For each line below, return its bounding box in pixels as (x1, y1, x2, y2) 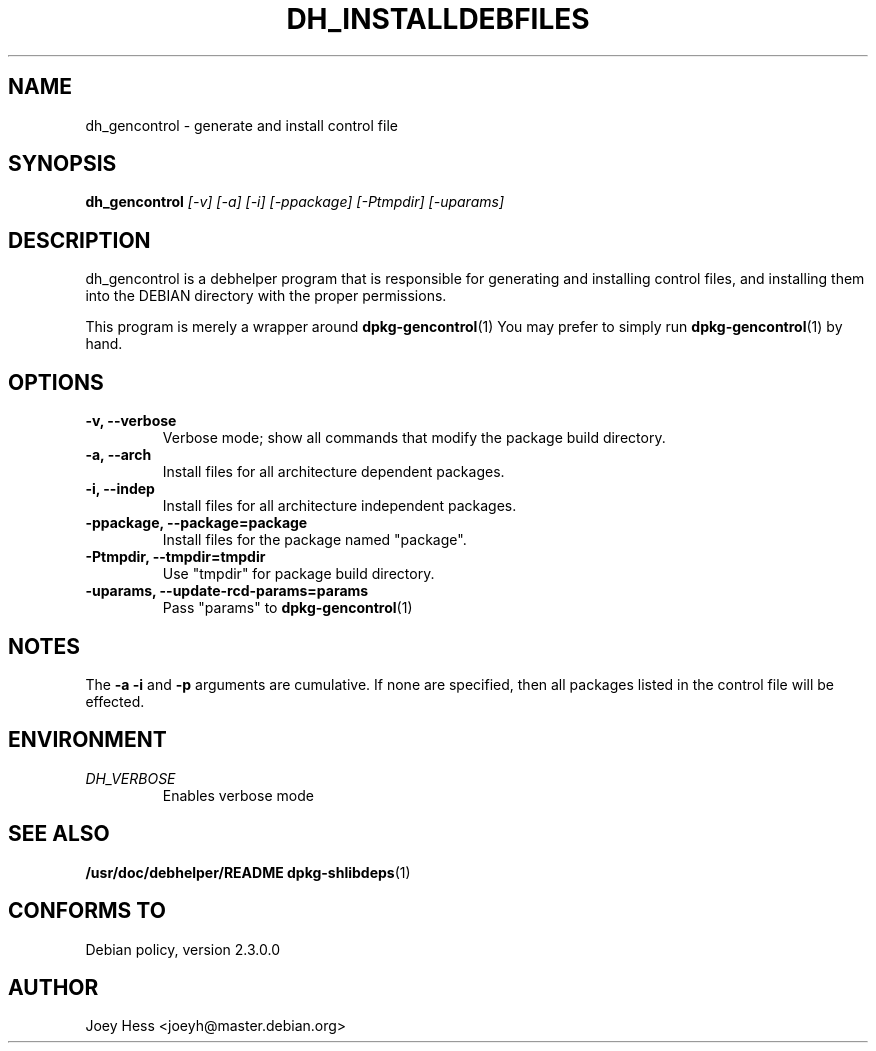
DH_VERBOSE (85, 769, 176, 787)
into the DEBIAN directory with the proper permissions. (85, 287, 447, 305)
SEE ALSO (8, 821, 110, 847)
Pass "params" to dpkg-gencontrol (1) (162, 599, 413, 617)
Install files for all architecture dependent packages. (162, 463, 505, 481)
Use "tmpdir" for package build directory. (162, 565, 435, 583)
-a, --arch (85, 446, 152, 464)
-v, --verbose (85, 412, 177, 430)
